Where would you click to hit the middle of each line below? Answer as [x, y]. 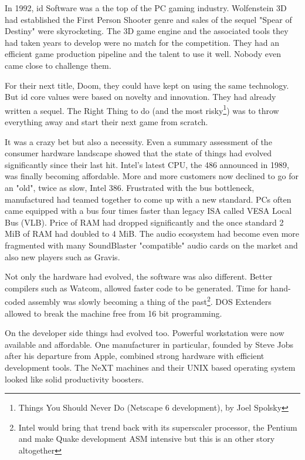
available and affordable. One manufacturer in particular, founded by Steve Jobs [149, 344]
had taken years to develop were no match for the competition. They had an [142, 42]
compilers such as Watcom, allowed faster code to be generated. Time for [136, 288]
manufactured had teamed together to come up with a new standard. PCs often [148, 199]
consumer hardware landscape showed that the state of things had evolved [138, 153]
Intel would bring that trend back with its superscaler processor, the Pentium [158, 427]
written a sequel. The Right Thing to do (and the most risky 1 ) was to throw [142, 109]
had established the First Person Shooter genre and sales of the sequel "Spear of [148, 19]
